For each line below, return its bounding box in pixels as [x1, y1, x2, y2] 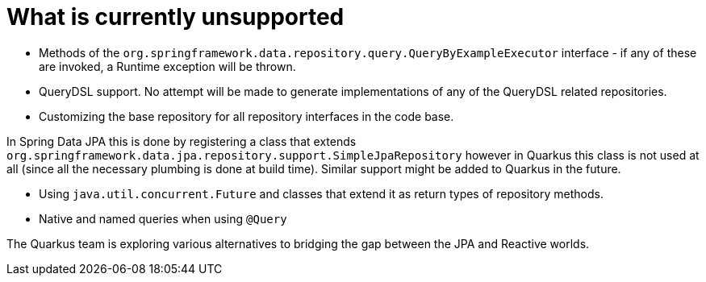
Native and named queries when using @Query [39, 211, 287, 226]
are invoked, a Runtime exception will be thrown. [39, 59, 296, 73]
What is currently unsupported [6, 3, 345, 31]
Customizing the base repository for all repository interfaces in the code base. [39, 109, 454, 123]
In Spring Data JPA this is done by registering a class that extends [6, 134, 357, 148]
